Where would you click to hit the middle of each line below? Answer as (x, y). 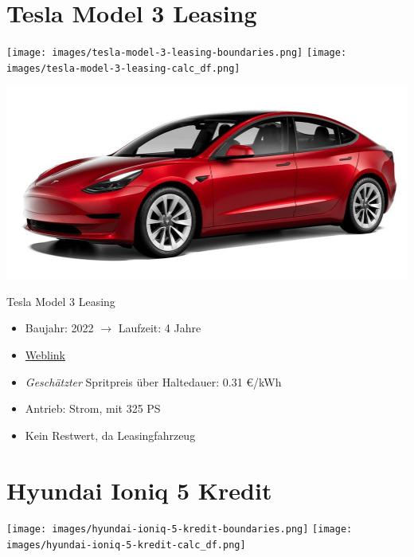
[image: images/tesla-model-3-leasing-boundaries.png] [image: (177, 53)
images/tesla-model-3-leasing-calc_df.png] (123, 68)
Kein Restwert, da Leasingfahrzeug (110, 435)
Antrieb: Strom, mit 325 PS (93, 408)
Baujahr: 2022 (59, 328)
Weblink (45, 354)
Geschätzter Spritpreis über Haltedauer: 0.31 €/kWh (153, 381)
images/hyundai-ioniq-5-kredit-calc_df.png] (126, 545)
